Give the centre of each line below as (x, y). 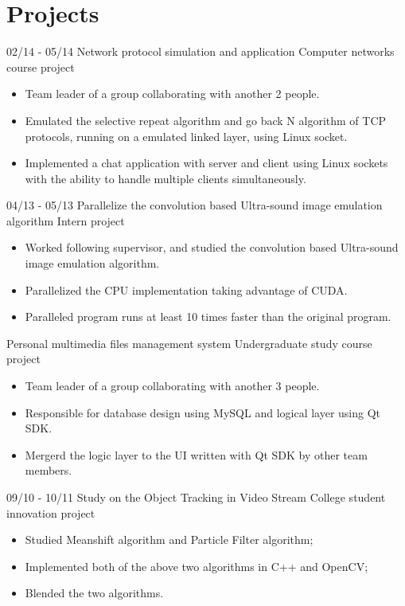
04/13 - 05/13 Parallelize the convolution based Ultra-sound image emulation (195, 205)
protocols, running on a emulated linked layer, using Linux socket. (186, 136)
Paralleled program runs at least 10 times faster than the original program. (208, 317)
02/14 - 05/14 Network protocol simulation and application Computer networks (201, 51)
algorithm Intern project (66, 220)
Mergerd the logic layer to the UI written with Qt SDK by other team (196, 454)
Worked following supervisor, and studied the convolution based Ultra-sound (212, 247)
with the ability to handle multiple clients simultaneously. (166, 178)
